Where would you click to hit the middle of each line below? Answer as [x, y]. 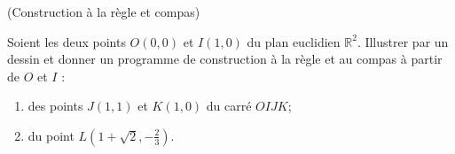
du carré [229, 106]
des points [55, 106]
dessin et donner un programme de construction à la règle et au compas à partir [225, 59]
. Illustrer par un [403, 41]
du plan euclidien [294, 41]
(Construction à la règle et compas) [104, 12]
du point [51, 135]
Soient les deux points [67, 41]
